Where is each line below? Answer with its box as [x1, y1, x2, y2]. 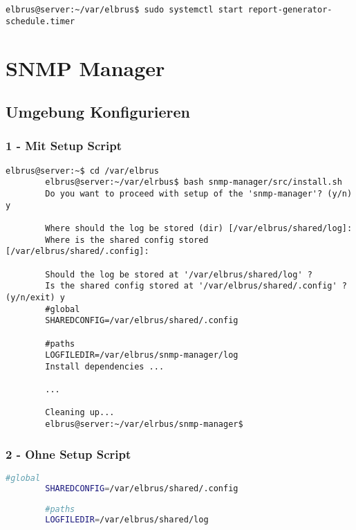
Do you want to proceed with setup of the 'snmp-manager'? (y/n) [45, 189, 353, 199]
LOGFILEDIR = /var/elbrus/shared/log [45, 514, 209, 524]
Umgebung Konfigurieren [6, 101, 191, 122]
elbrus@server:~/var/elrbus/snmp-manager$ [45, 419, 243, 430]
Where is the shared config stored [45, 235, 209, 245]
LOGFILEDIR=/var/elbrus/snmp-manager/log [45, 350, 238, 360]
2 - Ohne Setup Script [6, 445, 131, 462]
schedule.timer [6, 16, 75, 26]
